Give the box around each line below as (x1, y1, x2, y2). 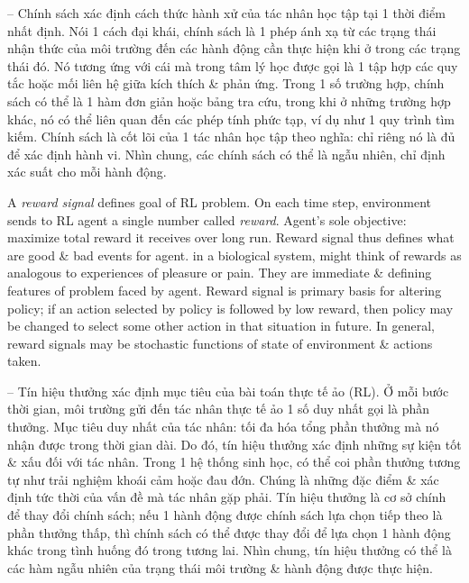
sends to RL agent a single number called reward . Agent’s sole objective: (7, 210, 407, 229)
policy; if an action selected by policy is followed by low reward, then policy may (7, 298, 454, 317)
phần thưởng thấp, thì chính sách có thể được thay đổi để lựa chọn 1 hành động (7, 523, 451, 542)
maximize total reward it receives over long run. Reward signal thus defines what (7, 228, 455, 247)
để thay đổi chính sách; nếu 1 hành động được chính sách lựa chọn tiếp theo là (7, 506, 443, 524)
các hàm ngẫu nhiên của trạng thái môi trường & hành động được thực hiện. (7, 558, 433, 577)
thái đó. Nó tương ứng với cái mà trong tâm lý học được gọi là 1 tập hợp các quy (7, 56, 458, 75)
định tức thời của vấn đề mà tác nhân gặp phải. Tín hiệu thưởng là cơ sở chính (7, 487, 446, 506)
